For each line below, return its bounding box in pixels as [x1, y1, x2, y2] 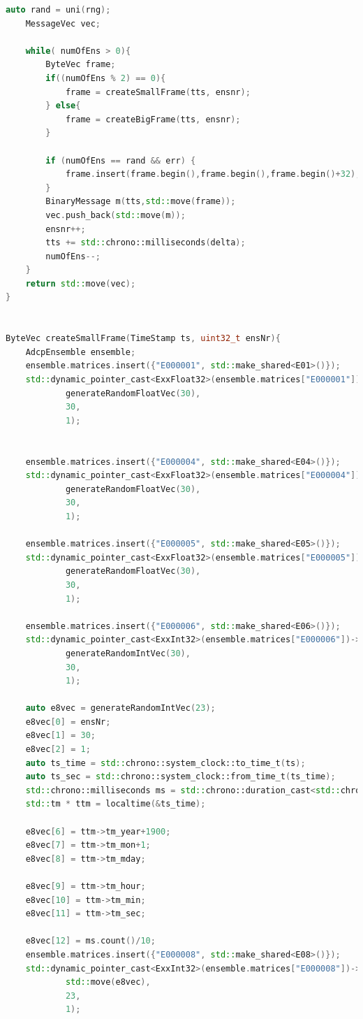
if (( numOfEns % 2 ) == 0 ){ [45, 73, 166, 83]
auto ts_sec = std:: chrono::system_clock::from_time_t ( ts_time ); [25, 772, 336, 782]
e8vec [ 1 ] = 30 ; [25, 730, 96, 741]
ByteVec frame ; [45, 59, 116, 70]
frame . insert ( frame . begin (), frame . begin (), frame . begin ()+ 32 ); [65, 169, 361, 180]
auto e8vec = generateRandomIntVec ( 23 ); [25, 703, 216, 714]
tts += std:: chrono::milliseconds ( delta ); [45, 238, 246, 248]
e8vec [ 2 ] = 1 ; [25, 744, 91, 755]
